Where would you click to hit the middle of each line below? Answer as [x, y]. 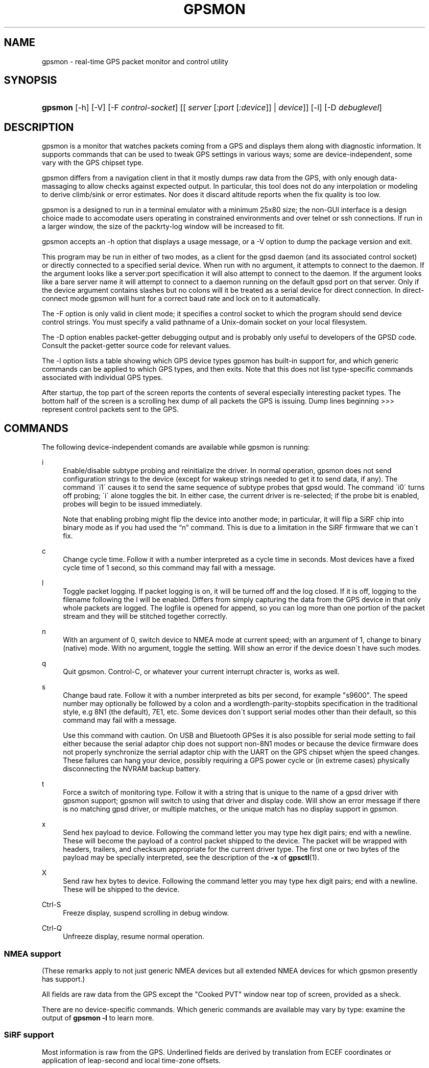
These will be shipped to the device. [121, 890]
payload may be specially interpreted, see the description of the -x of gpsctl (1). [191, 858]
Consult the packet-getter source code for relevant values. [136, 346]
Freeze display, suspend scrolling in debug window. [146, 913]
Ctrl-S [51, 905]
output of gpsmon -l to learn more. [98, 1017]
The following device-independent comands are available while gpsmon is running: [176, 447]
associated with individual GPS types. [102, 378]
